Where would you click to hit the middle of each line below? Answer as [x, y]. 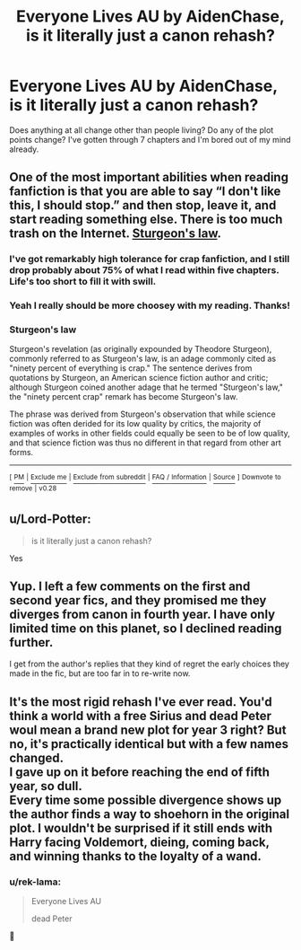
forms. [21, 453]
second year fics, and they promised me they [138, 600]
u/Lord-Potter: [50, 519]
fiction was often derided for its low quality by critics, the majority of [135, 424]
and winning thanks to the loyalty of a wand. [136, 856]
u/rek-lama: [35, 882]
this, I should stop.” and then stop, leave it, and [143, 205]
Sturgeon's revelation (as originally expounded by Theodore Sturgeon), [141, 349]
